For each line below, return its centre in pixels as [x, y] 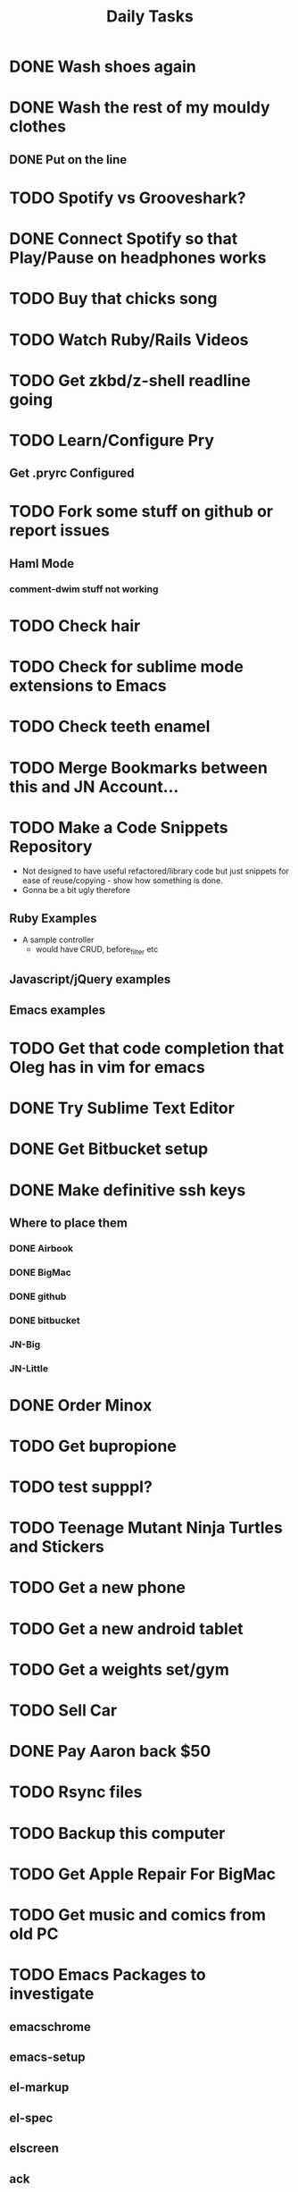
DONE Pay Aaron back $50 [110, 1752]
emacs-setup [48, 2057]
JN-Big [25, 1345]
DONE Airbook [41, 1248]
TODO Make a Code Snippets [119, 827]
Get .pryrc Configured [72, 473]
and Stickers [57, 1547]
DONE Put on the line [68, 160]
